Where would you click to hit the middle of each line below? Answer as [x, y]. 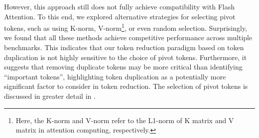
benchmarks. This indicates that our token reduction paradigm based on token [124, 47]
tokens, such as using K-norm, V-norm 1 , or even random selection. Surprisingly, [126, 27]
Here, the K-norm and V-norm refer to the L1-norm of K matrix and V [125, 120]
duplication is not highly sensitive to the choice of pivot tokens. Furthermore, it [126, 57]
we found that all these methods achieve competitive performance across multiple [128, 37]
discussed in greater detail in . [50, 96]
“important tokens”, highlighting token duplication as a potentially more [115, 76]
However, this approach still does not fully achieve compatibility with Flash [119, 6]
